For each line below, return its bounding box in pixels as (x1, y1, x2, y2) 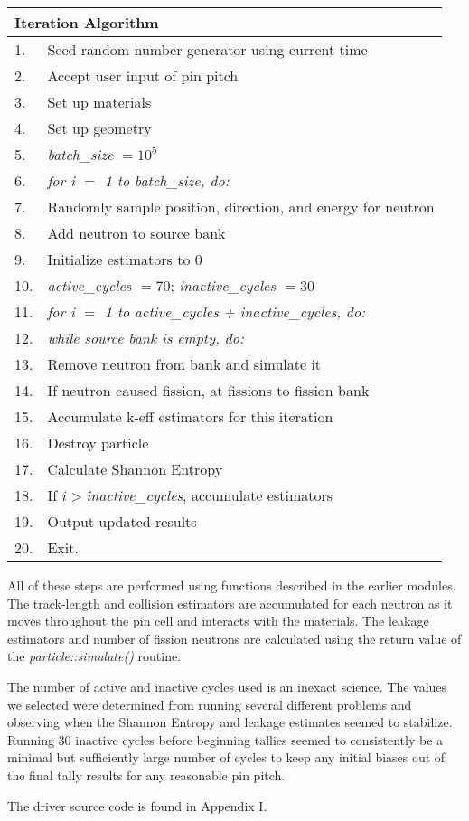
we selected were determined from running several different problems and (7, 694, 412, 713)
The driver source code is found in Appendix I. (7, 796, 267, 815)
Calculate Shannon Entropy (47, 458, 223, 479)
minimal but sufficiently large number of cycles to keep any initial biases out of (7, 748, 446, 767)
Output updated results (47, 511, 197, 532)
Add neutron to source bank (47, 222, 226, 243)
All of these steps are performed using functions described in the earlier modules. (7, 576, 456, 594)
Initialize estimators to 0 (47, 249, 202, 269)
